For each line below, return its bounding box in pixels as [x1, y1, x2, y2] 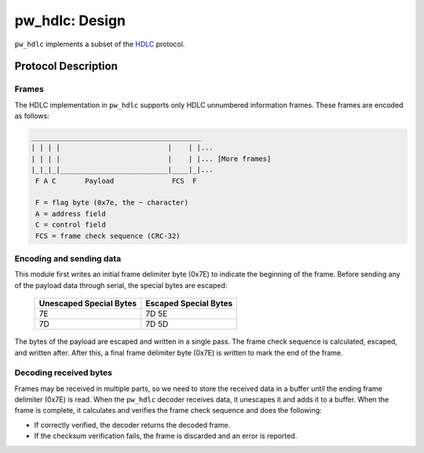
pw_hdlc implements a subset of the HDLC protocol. [14, 39, 185, 49]
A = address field [35, 209, 106, 218]
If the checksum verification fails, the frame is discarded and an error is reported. [34, 431, 298, 440]
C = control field [35, 220, 106, 230]
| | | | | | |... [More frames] [31, 154, 272, 163]
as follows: [14, 111, 50, 121]
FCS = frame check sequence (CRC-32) [35, 231, 181, 240]
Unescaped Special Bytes [38, 298, 137, 309]
